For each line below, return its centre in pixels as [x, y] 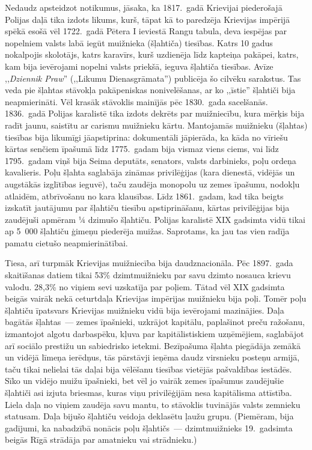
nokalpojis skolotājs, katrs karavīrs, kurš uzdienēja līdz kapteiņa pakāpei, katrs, [152, 54]
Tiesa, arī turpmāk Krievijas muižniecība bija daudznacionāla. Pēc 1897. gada [149, 263]
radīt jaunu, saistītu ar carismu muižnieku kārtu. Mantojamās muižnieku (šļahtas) [156, 125]
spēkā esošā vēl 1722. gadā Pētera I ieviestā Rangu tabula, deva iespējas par [146, 31]
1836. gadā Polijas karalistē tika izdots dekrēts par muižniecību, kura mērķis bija [155, 113]
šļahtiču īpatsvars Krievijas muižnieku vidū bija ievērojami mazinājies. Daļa [145, 310]
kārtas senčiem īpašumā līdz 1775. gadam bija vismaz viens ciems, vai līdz [142, 149]
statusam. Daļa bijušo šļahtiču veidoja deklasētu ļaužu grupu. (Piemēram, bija [149, 416]
